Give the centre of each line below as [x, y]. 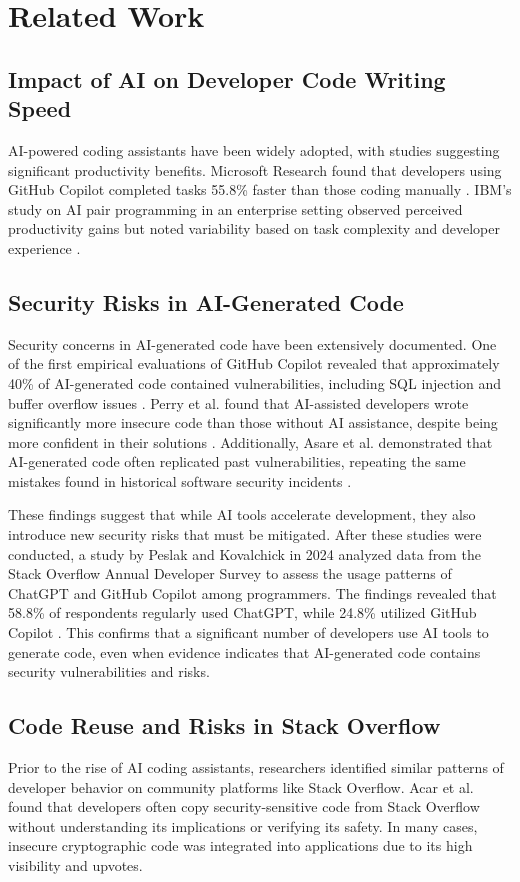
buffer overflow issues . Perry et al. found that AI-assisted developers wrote [238, 402]
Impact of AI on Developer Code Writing [227, 78]
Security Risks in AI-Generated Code [206, 301]
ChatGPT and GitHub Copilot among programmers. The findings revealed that [252, 592]
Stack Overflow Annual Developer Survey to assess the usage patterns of [230, 573]
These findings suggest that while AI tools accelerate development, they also [242, 514]
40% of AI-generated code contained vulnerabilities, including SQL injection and [255, 382]
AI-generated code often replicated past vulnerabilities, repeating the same [237, 461]
